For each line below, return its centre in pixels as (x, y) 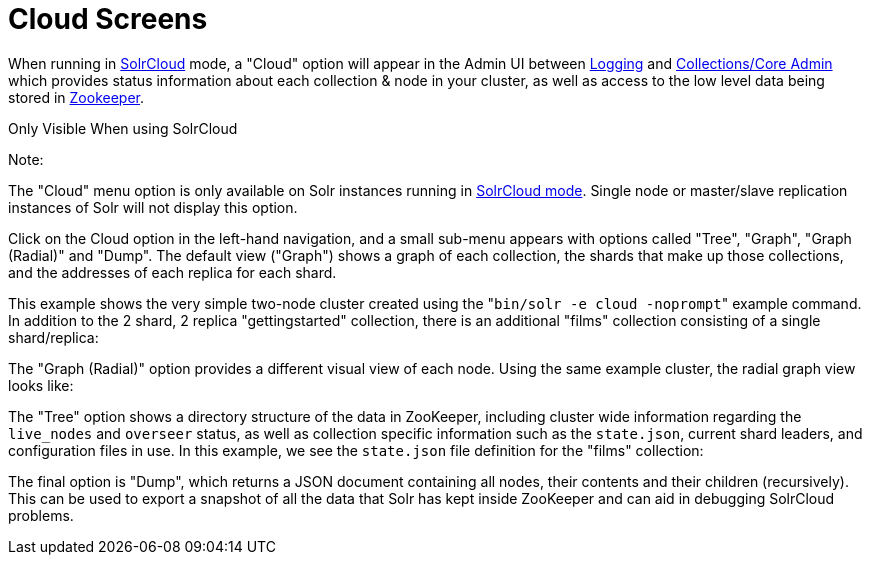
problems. (41, 515)
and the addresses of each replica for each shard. (172, 272)
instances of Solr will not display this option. (153, 207)
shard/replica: (53, 337)
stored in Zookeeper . (76, 97)
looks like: (41, 385)
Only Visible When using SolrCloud (123, 128)
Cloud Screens (108, 19)
